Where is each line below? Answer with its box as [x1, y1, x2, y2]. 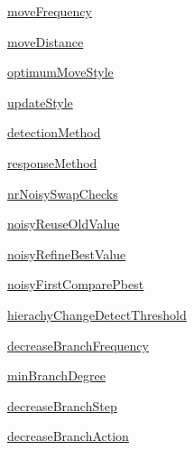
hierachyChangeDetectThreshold [7, 305, 187, 323]
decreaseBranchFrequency [7, 335, 149, 354]
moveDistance [7, 32, 84, 51]
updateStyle [7, 92, 73, 111]
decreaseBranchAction [7, 427, 129, 445]
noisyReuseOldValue [7, 214, 120, 233]
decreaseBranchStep [7, 396, 117, 415]
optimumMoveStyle [7, 62, 114, 81]
